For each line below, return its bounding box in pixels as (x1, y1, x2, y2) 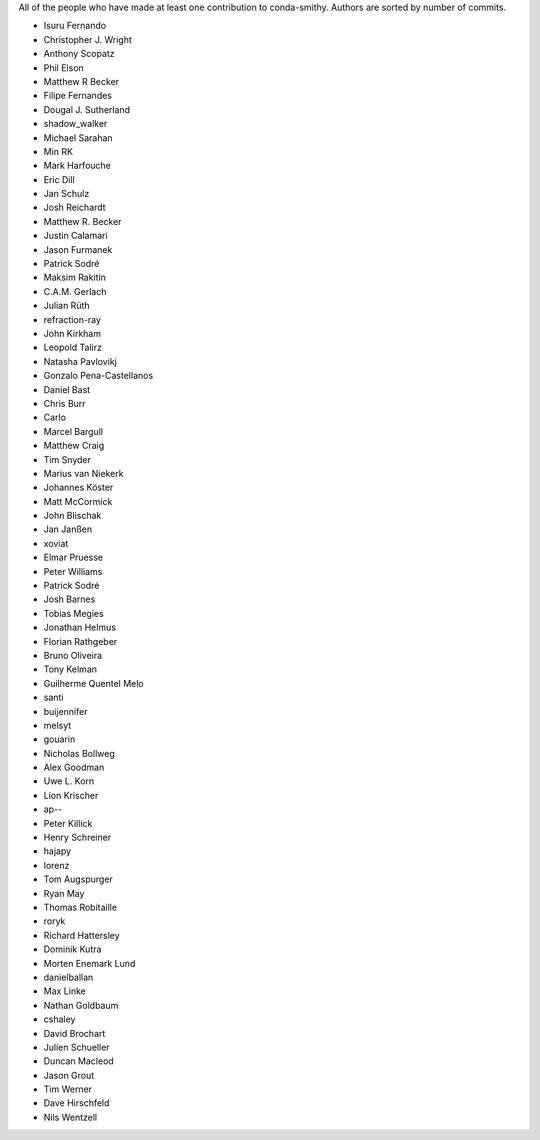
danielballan (43, 971, 94, 983)
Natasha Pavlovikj (43, 355, 117, 367)
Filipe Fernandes (43, 90, 112, 102)
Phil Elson (43, 61, 84, 74)
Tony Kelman (43, 663, 98, 675)
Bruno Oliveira (43, 649, 103, 661)
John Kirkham (43, 327, 102, 339)
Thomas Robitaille (43, 901, 118, 913)
